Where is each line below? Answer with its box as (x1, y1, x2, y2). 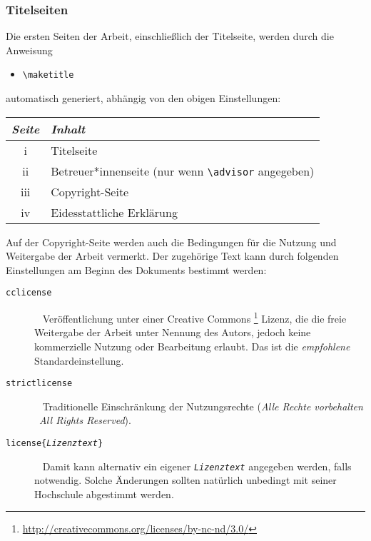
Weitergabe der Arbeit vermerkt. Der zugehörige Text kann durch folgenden (6, 248, 339, 263)
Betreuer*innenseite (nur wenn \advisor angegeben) (51, 162, 315, 179)
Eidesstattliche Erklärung (51, 203, 178, 221)
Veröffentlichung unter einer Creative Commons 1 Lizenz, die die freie (42, 309, 347, 325)
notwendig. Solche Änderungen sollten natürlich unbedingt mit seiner (34, 472, 337, 487)
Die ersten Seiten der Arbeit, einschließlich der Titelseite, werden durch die (6, 29, 334, 44)
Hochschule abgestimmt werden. (34, 486, 174, 501)
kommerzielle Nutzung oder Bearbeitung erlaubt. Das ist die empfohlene (34, 338, 350, 353)
